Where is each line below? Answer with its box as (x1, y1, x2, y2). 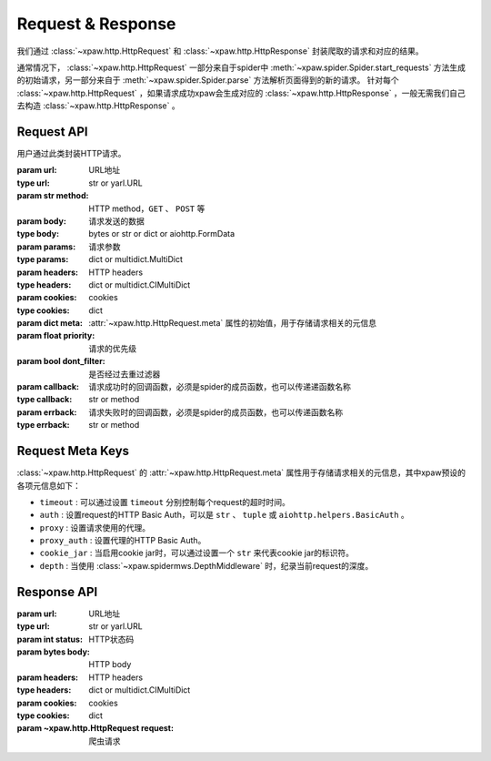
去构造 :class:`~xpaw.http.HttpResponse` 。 (16, 100, 181, 111)
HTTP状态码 (88, 634, 135, 644)
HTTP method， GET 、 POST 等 (88, 203, 205, 214)
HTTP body (88, 659, 132, 670)
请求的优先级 (88, 342, 136, 354)
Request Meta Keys (16, 443, 130, 459)
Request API (16, 124, 88, 139)
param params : (16, 241, 76, 252)
